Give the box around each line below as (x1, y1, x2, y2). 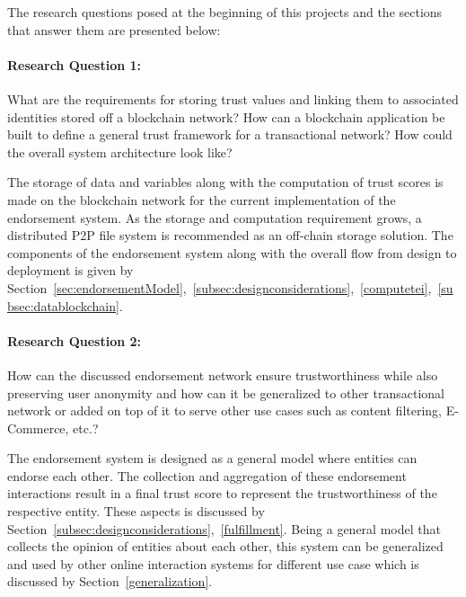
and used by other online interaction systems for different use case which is (7, 554, 419, 573)
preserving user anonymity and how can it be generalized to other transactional (7, 383, 444, 402)
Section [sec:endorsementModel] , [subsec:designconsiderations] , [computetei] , (7, 278, 432, 297)
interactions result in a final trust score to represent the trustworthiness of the (7, 484, 437, 503)
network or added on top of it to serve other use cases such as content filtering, (7, 401, 442, 420)
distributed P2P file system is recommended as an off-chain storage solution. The (7, 226, 453, 245)
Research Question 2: (7, 331, 142, 350)
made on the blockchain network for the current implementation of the (7, 190, 396, 209)
